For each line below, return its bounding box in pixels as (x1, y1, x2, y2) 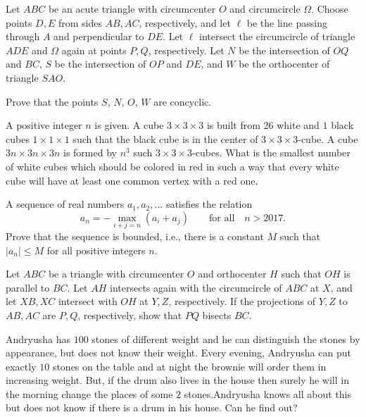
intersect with (58, 294, 118, 309)
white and (277, 118, 320, 132)
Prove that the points (6, 94, 99, 108)
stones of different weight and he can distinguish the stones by (91, 331, 360, 346)
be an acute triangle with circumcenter (48, 1, 216, 15)
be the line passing (246, 15, 327, 30)
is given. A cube (94, 118, 164, 132)
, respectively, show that (77, 307, 182, 322)
